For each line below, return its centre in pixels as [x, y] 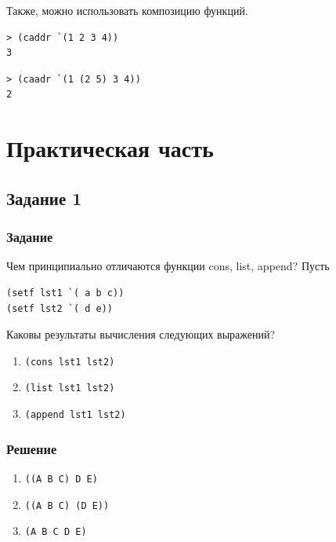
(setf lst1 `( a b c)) [65, 293]
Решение [32, 448]
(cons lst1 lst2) [70, 362]
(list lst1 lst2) [70, 388]
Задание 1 [44, 198]
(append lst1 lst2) [75, 415]
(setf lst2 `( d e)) [60, 308]
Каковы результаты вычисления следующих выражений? [141, 334]
